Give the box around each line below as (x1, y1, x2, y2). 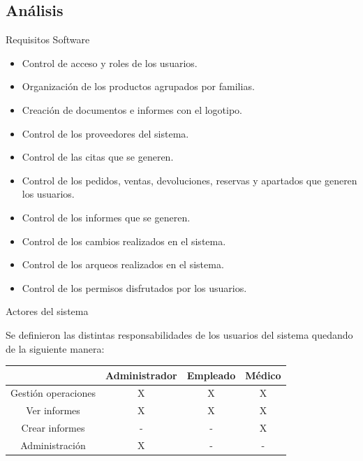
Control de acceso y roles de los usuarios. (22, 55, 198, 70)
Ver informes (26, 403, 80, 418)
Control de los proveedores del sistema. (22, 126, 189, 140)
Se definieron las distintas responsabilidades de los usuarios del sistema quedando (6, 327, 353, 342)
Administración (20, 437, 86, 452)
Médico (245, 367, 281, 382)
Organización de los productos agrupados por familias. (22, 79, 255, 94)
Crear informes (21, 420, 85, 435)
